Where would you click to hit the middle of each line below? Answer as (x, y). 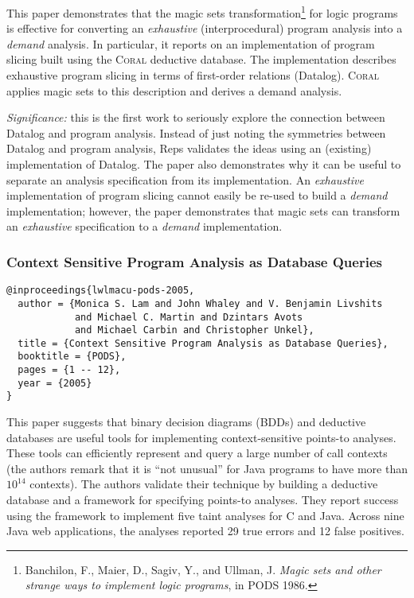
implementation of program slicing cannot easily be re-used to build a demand (197, 195)
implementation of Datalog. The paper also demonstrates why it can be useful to (204, 164)
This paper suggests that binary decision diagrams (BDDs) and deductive (186, 422)
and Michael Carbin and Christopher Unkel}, (194, 330)
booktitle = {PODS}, (72, 357)
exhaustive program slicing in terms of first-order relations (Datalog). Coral (193, 75)
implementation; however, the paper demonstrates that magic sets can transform (203, 210)
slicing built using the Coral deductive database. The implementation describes (201, 59)
